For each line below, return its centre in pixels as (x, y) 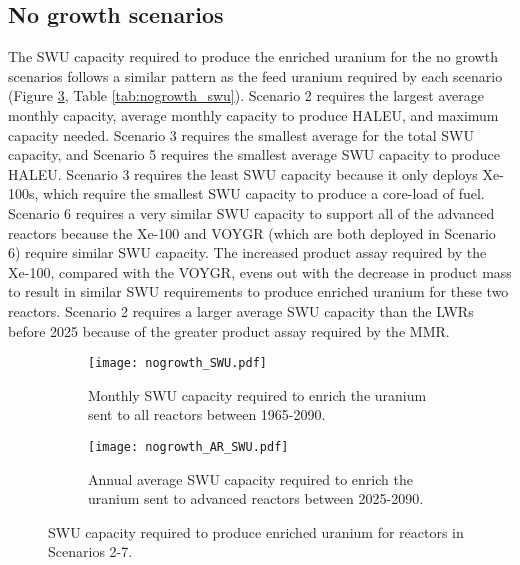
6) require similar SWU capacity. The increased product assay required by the (247, 252)
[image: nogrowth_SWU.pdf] (177, 363)
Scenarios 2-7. (90, 551)
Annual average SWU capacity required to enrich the (250, 478)
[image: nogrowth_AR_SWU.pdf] (188, 446)
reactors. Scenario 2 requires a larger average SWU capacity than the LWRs (241, 310)
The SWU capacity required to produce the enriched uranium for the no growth (253, 56)
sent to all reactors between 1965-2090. (207, 414)
